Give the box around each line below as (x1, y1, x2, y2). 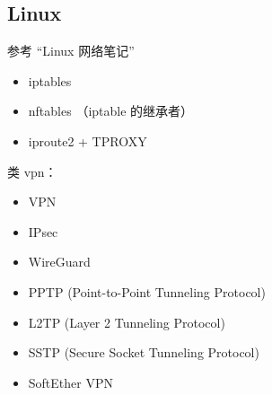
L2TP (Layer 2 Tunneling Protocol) (28, 312, 225, 331)
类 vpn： (7, 162, 57, 180)
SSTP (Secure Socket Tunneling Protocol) (28, 343, 259, 362)
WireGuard (28, 252, 91, 271)
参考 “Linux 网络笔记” (7, 41, 135, 60)
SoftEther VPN (28, 373, 113, 391)
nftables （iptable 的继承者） (28, 101, 194, 120)
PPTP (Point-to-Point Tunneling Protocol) (28, 282, 266, 301)
